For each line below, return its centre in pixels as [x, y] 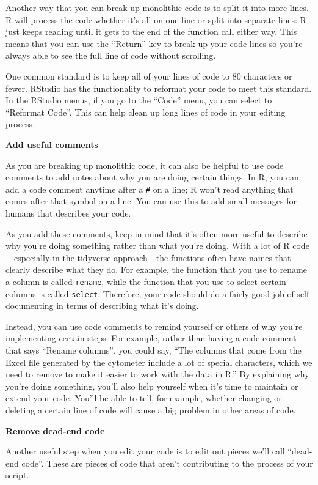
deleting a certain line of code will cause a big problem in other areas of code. [151, 410]
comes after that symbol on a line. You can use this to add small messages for [151, 201]
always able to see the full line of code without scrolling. [111, 55]
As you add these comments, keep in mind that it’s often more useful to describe [157, 233]
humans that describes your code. [68, 213]
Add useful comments [52, 144]
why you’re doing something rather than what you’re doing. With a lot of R [148, 246]
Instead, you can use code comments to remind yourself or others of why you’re [154, 326]
